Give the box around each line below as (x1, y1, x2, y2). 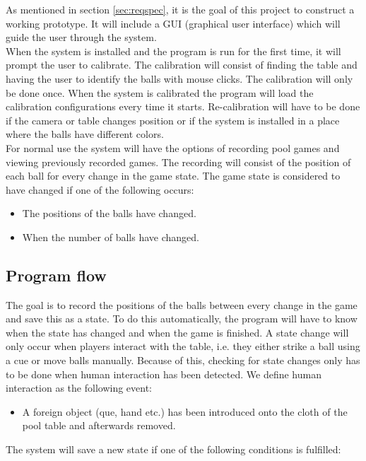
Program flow (6, 264, 107, 286)
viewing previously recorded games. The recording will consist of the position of (6, 154, 351, 169)
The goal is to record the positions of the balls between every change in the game (6, 297, 358, 312)
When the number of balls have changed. (22, 229, 199, 244)
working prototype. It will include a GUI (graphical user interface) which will (6, 16, 341, 30)
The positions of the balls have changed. (22, 206, 196, 221)
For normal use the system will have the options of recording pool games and (6, 140, 340, 155)
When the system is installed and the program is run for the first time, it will (6, 43, 341, 58)
